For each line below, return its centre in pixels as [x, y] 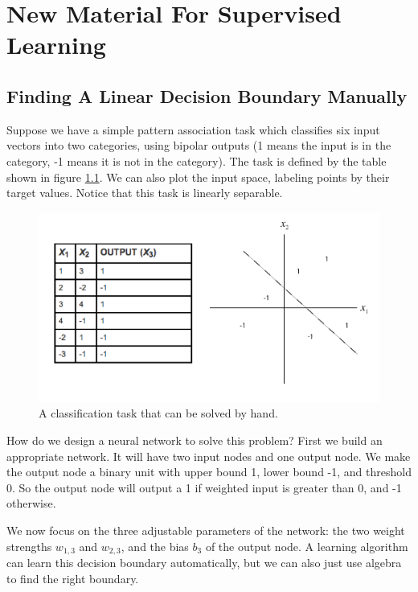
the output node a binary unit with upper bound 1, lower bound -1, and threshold [209, 472]
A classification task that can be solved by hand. [158, 413]
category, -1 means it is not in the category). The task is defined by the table [197, 160]
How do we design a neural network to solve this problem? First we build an [195, 440]
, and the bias [155, 546]
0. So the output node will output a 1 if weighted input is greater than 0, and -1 [204, 487]
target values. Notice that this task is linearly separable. [145, 193]
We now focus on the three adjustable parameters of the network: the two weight [206, 530]
